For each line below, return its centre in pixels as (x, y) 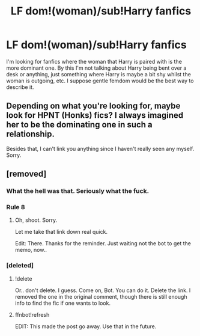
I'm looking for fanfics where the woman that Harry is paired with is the (94, 61)
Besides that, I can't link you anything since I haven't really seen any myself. (100, 148)
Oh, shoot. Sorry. (36, 220)
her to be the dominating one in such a (80, 125)
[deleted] (20, 266)
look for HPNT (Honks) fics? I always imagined (95, 115)
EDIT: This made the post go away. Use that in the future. (86, 326)
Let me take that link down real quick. (61, 232)
